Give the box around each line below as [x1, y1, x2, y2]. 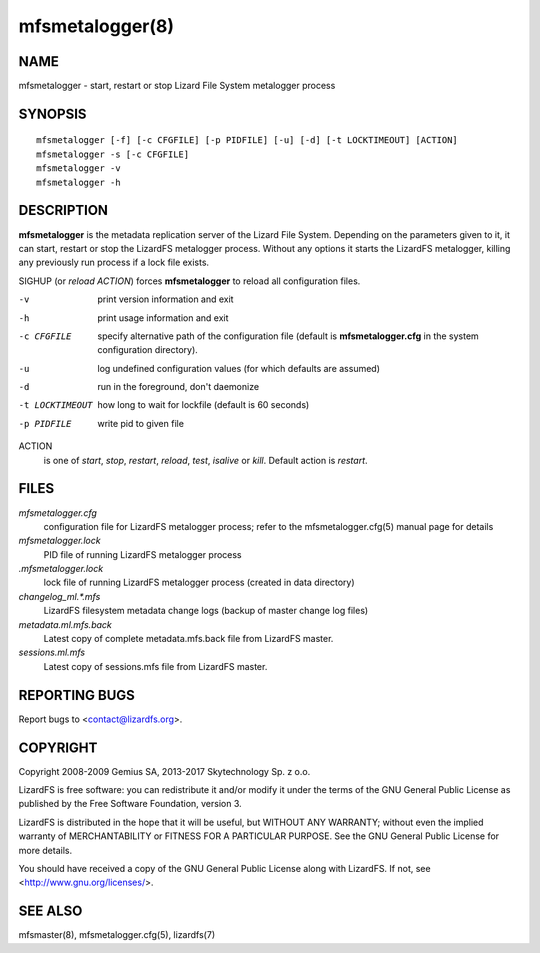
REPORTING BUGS [18, 686, 135, 704]
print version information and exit [97, 293, 234, 305]
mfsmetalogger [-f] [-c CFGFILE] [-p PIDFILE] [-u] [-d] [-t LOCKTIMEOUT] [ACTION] [36, 135, 459, 146]
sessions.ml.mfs [18, 646, 85, 659]
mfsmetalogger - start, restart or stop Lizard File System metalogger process [18, 80, 336, 92]
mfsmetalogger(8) [18, 15, 175, 37]
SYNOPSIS [18, 105, 87, 122]
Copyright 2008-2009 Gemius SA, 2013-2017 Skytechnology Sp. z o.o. [18, 765, 311, 777]
